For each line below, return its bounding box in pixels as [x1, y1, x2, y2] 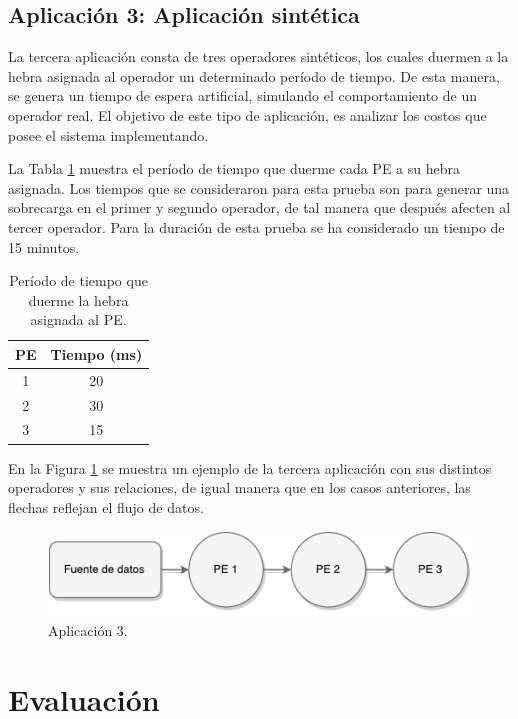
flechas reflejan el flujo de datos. [8, 496, 204, 517]
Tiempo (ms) [50, 343, 143, 364]
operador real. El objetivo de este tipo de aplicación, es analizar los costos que [8, 104, 487, 125]
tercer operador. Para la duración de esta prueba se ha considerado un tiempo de [8, 216, 505, 237]
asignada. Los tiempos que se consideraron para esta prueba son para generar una [8, 177, 510, 198]
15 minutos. [8, 236, 80, 257]
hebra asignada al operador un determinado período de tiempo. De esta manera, [8, 65, 500, 86]
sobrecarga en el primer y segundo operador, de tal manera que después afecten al [8, 197, 511, 218]
